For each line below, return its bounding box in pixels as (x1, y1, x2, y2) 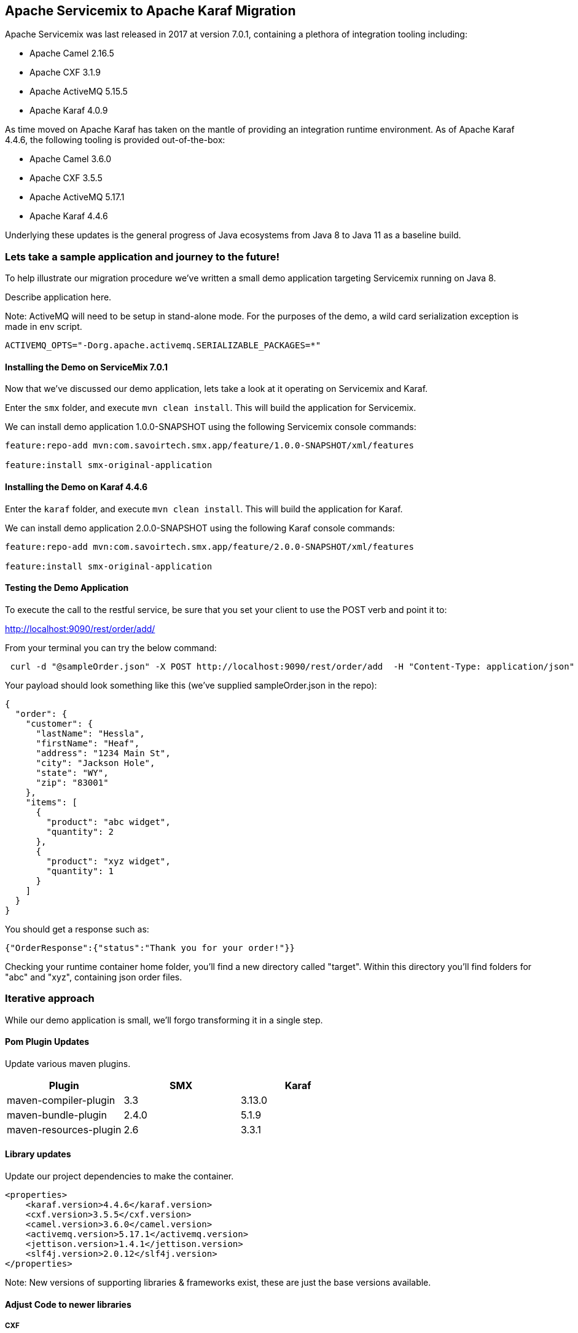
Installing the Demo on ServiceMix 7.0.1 (5, 361, 168, 372)
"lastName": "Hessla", (36, 728, 145, 738)
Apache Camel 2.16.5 (29, 48, 114, 59)
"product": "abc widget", (46, 816, 171, 827)
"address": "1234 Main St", (36, 748, 171, 758)
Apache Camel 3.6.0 (29, 154, 112, 165)
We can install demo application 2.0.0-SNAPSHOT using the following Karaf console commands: (5, 522, 395, 533)
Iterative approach (5, 992, 95, 1005)
